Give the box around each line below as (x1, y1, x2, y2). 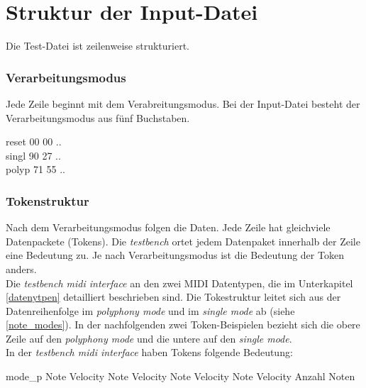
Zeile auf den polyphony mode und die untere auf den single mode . (6, 331, 292, 345)
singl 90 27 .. (6, 148, 61, 162)
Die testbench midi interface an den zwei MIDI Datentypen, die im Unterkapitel (6, 275, 353, 290)
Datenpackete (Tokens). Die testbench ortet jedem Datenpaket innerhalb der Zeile (6, 233, 360, 248)
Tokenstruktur (6, 192, 89, 209)
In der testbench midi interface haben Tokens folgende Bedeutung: (6, 345, 293, 360)
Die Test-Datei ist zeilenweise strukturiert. (6, 38, 189, 53)
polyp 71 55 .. (6, 162, 66, 177)
